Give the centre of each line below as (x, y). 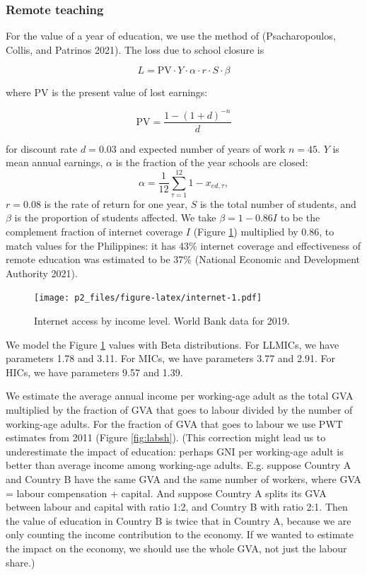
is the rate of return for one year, (116, 203)
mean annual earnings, (54, 162)
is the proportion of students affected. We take (115, 217)
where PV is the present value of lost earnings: (107, 92)
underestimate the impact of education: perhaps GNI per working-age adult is (175, 451)
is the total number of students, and (278, 203)
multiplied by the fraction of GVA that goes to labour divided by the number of (179, 410)
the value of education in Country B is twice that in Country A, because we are (179, 520)
